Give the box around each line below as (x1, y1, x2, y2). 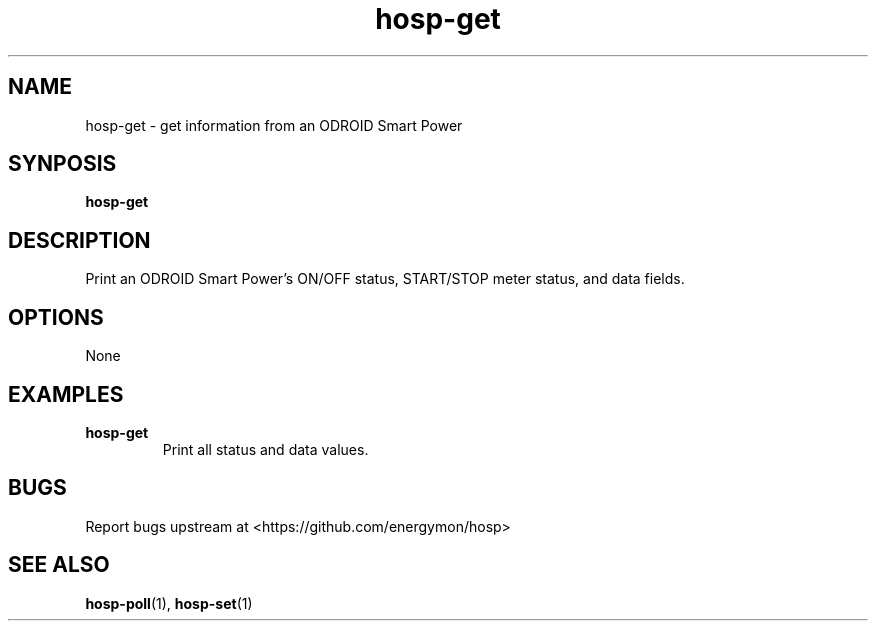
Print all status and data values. (162, 440, 369, 458)
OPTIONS (8, 304, 104, 330)
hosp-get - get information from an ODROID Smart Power (85, 116, 463, 134)
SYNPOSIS (8, 151, 117, 177)
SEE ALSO (8, 552, 110, 578)
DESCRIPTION (8, 227, 151, 253)
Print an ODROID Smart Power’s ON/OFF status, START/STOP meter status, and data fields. (85, 270, 685, 288)
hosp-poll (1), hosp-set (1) (85, 594, 253, 612)
